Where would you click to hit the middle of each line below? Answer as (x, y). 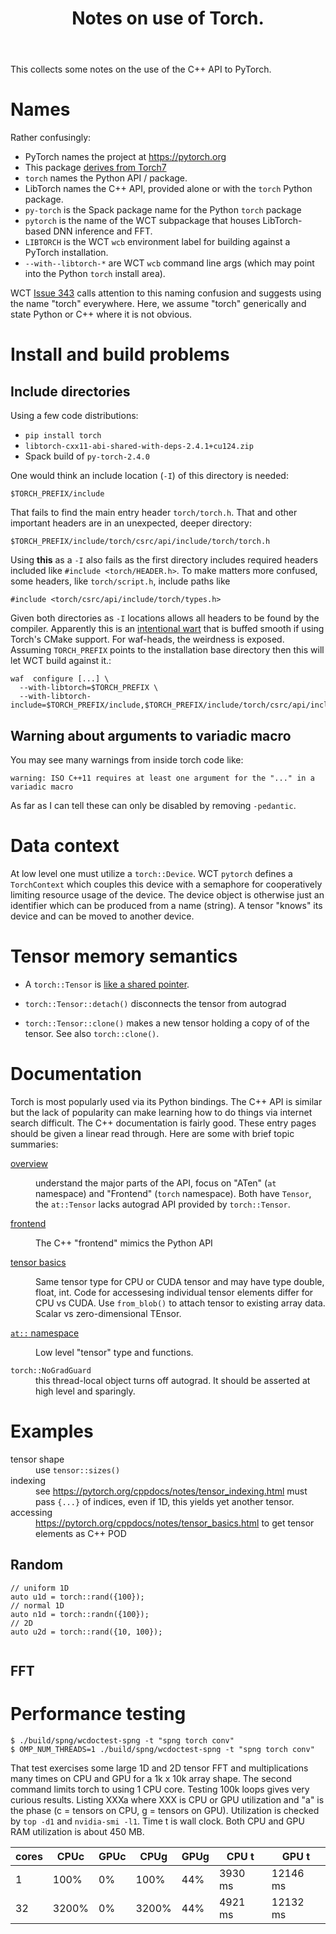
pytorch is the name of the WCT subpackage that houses (142, 221)
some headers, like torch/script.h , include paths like (120, 581)
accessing (31, 1512)
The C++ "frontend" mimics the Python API (124, 1243)
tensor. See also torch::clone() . (92, 1033)
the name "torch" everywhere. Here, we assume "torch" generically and (158, 304)
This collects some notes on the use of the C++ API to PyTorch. (141, 69)
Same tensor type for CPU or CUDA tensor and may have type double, (180, 1281)
